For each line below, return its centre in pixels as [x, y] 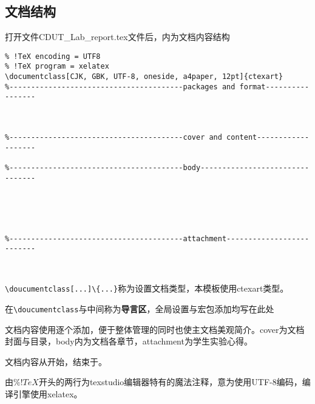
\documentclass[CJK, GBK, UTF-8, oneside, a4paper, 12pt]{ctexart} [144, 77]
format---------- [274, 87]
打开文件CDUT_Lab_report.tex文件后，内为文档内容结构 [117, 37]
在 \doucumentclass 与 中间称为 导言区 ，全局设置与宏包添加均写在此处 [140, 308]
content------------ [268, 138]
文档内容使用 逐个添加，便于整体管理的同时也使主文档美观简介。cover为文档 [155, 329]
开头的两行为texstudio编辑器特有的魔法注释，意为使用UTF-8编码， [170, 382]
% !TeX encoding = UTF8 [53, 56]
